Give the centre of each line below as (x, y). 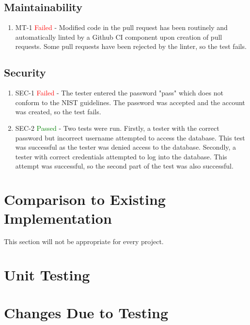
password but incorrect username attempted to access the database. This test (130, 137)
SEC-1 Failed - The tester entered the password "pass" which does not (119, 93)
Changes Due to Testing (86, 313)
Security (25, 72)
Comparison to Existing (85, 199)
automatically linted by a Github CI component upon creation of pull (119, 37)
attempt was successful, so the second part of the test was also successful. (124, 166)
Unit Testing (47, 275)
